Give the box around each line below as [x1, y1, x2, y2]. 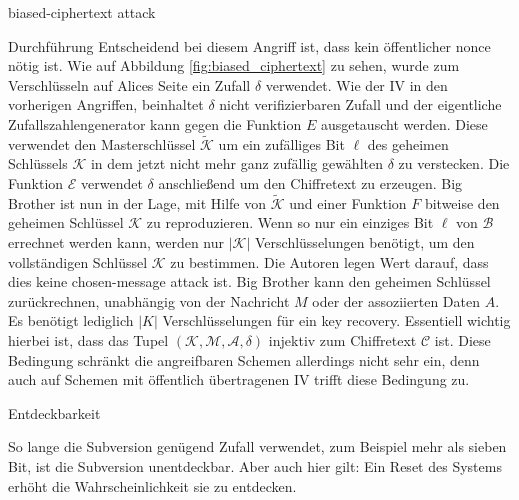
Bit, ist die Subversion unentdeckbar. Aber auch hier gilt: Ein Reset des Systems [8, 455, 502, 476]
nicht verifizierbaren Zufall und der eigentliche [219, 94, 502, 115]
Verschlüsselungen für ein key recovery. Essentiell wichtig [162, 310, 511, 331]
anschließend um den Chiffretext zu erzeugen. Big [158, 172, 463, 193]
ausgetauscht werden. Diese [320, 113, 488, 134]
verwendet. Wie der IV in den [265, 74, 448, 95]
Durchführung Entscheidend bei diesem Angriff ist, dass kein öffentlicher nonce [8, 35, 491, 56]
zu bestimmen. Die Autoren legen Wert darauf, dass [170, 251, 489, 272]
